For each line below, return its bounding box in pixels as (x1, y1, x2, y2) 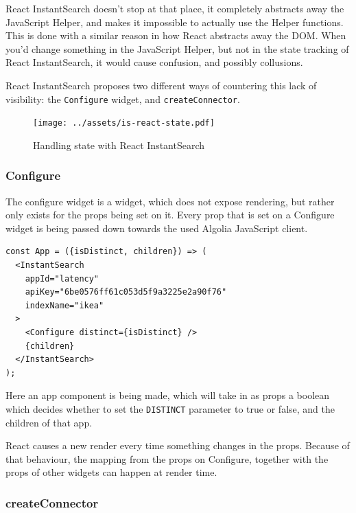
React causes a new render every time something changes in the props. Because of (5, 438, 350, 453)
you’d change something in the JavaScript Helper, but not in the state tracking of (5, 41, 349, 56)
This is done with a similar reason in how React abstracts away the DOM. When (5, 28, 346, 43)
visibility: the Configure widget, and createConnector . (5, 91, 240, 106)
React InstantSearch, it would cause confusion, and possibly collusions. (5, 55, 303, 69)
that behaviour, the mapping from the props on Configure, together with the (5, 451, 329, 466)
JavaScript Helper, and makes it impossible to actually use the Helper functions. (5, 14, 344, 29)
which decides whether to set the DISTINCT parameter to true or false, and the (5, 402, 335, 415)
